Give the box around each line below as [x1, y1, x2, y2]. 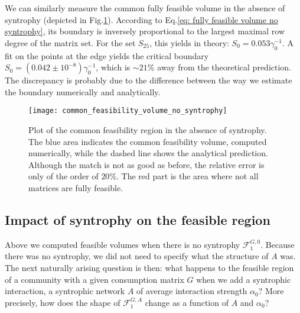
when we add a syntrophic [196, 273, 291, 285]
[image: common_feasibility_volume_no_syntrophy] [28, 107, 227, 115]
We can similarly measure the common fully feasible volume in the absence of [5, 2, 285, 14]
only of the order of [28, 170, 99, 182]
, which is [96, 61, 131, 73]
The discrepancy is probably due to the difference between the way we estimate [5, 74, 292, 86]
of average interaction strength [136, 285, 247, 297]
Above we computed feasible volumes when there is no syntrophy [5, 238, 240, 250]
